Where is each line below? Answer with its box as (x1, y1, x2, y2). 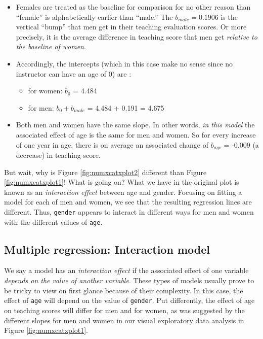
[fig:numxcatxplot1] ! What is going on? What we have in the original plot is (4, 177, 239, 187)
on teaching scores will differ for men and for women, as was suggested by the (4, 304, 245, 315)
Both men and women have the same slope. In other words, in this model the (16, 119, 255, 130)
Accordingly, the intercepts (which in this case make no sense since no (16, 58, 233, 69)
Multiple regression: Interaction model (4, 241, 210, 257)
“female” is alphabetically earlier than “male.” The (16, 11, 173, 22)
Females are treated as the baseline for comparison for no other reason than (16, 2, 251, 12)
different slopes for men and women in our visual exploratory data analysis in (4, 315, 244, 325)
